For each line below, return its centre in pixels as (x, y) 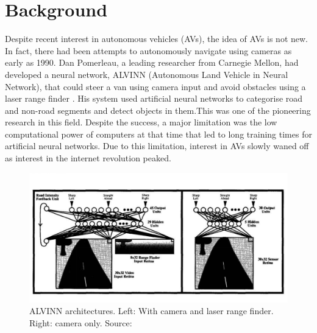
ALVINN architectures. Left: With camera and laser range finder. (151, 311)
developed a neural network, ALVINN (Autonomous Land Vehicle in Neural (147, 74)
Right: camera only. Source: (81, 323)
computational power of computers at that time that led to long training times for (158, 134)
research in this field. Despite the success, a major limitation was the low (141, 122)
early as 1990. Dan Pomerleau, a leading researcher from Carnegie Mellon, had (152, 62)
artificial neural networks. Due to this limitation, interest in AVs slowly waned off (157, 146)
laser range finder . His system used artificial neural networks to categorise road (154, 98)
